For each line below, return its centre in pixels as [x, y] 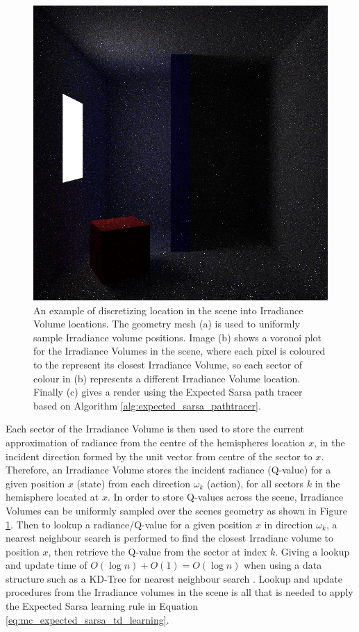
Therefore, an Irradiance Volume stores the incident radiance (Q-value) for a [168, 470]
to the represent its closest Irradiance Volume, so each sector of [168, 364]
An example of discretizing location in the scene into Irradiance [168, 310]
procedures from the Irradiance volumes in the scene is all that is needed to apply [179, 592]
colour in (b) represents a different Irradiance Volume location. [167, 378]
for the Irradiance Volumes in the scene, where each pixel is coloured [179, 351]
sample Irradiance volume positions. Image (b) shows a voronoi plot [178, 337]
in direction [289, 524]
